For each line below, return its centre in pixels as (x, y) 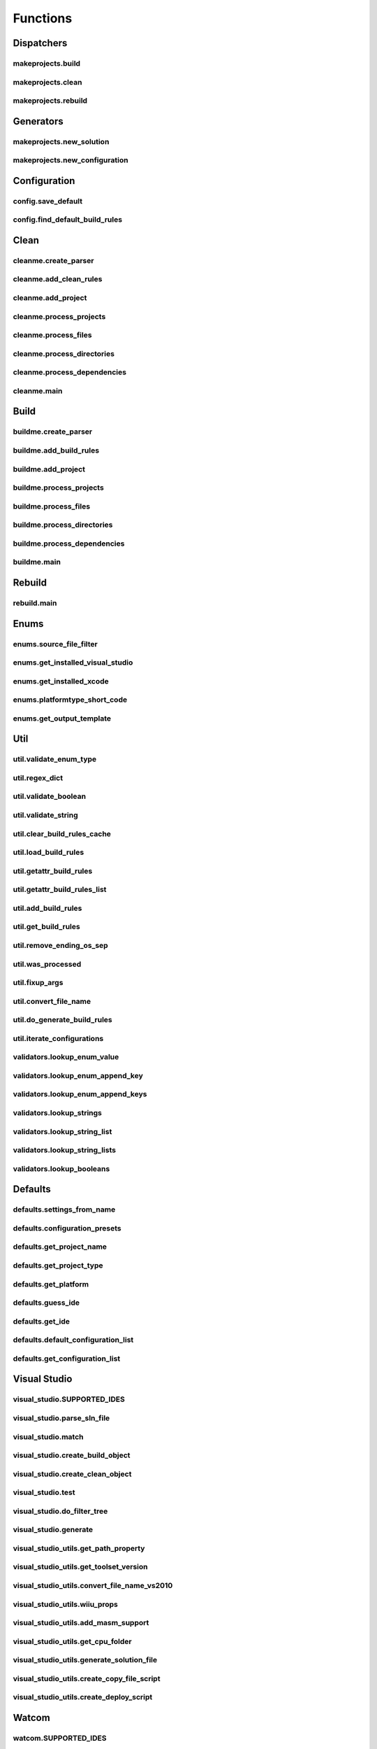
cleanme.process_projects (59, 316)
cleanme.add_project (50, 298)
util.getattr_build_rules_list (60, 890)
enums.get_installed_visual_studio (73, 663)
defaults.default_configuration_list (73, 1340)
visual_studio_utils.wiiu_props (66, 1604)
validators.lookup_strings (58, 1113)
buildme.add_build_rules (56, 450)
